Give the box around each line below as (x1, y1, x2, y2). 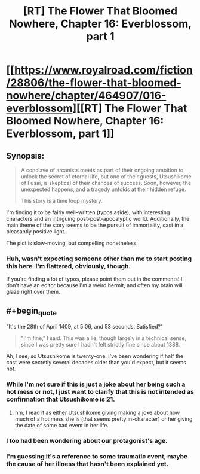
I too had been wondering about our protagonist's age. (6, 436, 168, 445)
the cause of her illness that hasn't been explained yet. (6, 460, 169, 468)
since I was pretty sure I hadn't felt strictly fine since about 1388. (20, 341, 180, 348)
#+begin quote (6, 305, 57, 317)
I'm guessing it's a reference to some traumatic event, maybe (6, 452, 188, 461)
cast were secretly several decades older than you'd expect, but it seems (6, 359, 187, 366)
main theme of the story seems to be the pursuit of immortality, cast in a (6, 221, 184, 229)
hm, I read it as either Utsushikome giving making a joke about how (14, 409, 180, 416)
